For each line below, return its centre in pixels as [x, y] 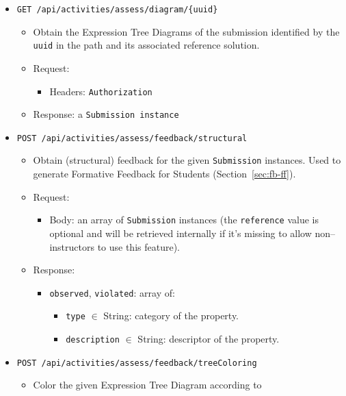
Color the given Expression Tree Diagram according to [147, 385]
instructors [72, 246]
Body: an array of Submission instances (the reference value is [184, 220]
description [93, 340]
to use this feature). [138, 246]
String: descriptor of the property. [209, 339]
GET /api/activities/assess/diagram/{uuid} [117, 10]
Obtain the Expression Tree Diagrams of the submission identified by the [186, 31]
